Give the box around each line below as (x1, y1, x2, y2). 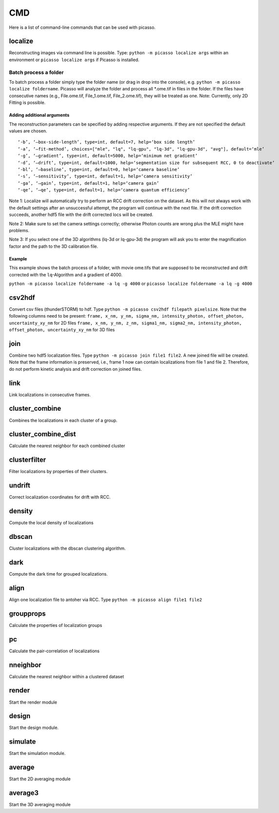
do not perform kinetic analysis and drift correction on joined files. (9, 366, 142, 372)
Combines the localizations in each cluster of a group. (9, 417, 118, 423)
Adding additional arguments (9, 112, 70, 118)
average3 (9, 789, 39, 797)
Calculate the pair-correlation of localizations (9, 648, 100, 654)
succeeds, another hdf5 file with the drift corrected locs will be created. (9, 212, 154, 217)
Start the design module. (9, 725, 59, 730)
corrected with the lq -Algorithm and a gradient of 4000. (9, 272, 123, 278)
